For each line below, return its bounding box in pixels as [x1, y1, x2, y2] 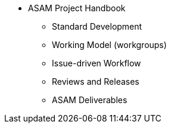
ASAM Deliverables [52, 95, 128, 105]
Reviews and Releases [52, 76, 139, 87]
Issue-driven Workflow [52, 58, 141, 68]
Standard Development [52, 21, 142, 31]
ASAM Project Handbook [28, 3, 126, 13]
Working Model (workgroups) [52, 40, 167, 50]
